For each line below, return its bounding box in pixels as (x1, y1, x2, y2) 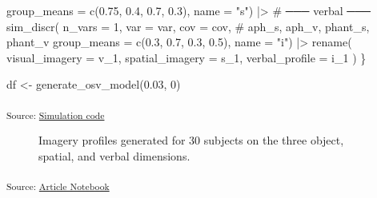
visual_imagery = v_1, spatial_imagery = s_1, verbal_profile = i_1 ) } (6, 49, 367, 65)
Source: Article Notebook (6, 180, 110, 193)
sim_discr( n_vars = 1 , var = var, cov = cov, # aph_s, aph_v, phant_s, (6, 18, 370, 34)
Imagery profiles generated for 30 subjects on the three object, (38, 132, 344, 148)
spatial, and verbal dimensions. (38, 147, 191, 164)
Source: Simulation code (6, 108, 105, 121)
